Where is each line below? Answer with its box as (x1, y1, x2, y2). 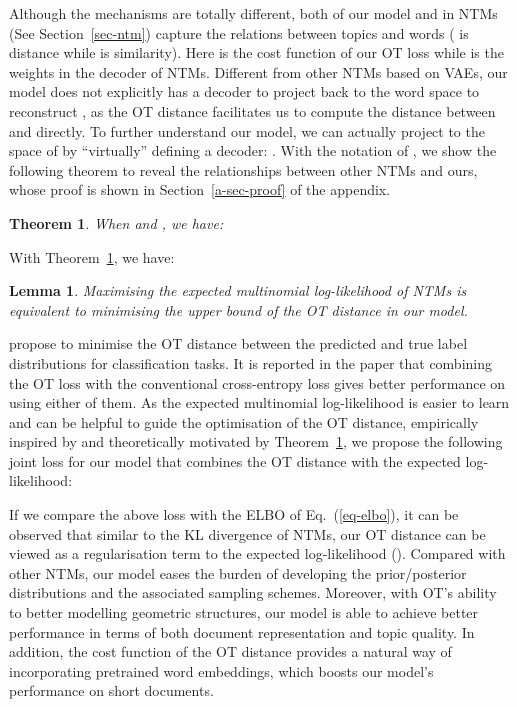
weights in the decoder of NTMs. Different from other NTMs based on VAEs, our (9, 61, 508, 82)
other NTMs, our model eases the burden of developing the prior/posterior (9, 562, 467, 583)
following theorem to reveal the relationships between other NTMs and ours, (9, 159, 478, 180)
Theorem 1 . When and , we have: (9, 212, 224, 233)
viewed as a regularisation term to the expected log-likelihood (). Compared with (9, 543, 506, 564)
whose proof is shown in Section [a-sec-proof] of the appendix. (9, 179, 391, 200)
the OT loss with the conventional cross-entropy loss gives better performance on (9, 372, 506, 393)
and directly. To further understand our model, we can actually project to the (9, 120, 485, 141)
